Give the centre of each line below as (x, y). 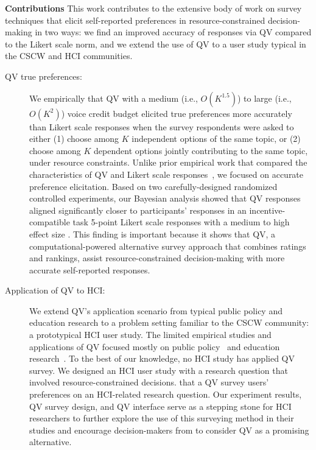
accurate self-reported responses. (90, 269)
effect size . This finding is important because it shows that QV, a (153, 234)
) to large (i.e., (264, 98)
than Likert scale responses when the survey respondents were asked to (162, 126)
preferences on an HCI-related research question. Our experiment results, (166, 394)
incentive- (267, 210)
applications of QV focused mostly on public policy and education (155, 346)
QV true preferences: (44, 76)
